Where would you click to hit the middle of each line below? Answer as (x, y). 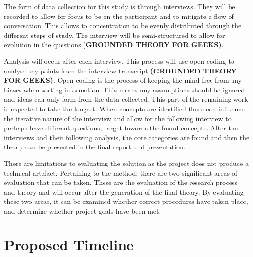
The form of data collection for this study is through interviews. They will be (120, 6)
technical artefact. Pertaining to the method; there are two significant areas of (121, 173)
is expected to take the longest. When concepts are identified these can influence (124, 108)
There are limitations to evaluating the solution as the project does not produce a (126, 163)
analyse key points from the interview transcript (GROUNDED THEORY (121, 70)
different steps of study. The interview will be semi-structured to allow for (115, 35)
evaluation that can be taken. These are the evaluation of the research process (121, 182)
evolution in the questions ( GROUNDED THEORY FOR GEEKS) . (114, 45)
